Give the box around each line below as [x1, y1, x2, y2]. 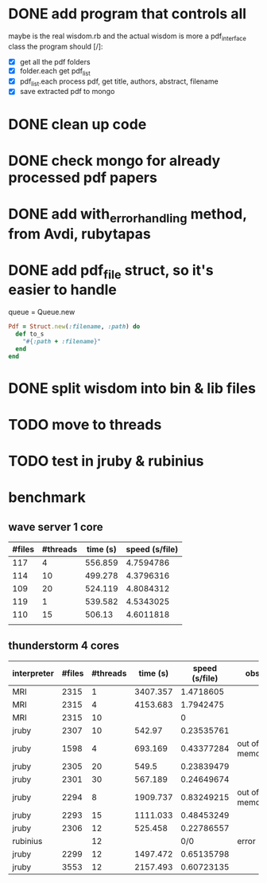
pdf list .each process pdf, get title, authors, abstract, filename [19, 77, 219, 88]
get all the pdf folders [19, 57, 91, 66]
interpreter [12, 667, 54, 678]
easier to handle [8, 281, 118, 299]
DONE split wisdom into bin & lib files [8, 379, 257, 397]
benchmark [8, 489, 86, 507]
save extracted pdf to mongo [19, 87, 115, 96]
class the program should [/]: [8, 41, 103, 51]
